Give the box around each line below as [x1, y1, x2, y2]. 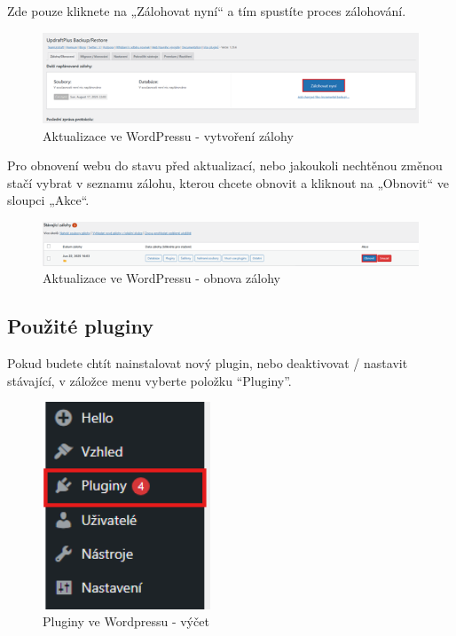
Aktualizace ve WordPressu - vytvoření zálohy [43, 126, 294, 145]
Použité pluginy [7, 312, 154, 340]
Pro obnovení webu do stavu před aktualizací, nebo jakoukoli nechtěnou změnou [7, 156, 443, 175]
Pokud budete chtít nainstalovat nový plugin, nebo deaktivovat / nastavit [7, 354, 408, 373]
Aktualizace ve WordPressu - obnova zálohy [43, 269, 280, 287]
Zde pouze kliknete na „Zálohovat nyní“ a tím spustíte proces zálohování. [7, 2, 406, 20]
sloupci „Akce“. [7, 191, 90, 209]
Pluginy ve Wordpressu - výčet [43, 612, 209, 631]
